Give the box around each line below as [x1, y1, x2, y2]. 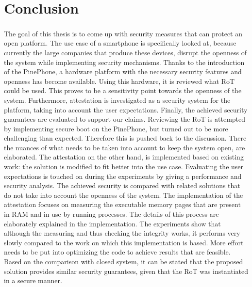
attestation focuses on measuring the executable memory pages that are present [4, 199, 241, 209]
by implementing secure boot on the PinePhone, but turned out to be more [4, 123, 228, 133]
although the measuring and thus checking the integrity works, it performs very [4, 228, 240, 238]
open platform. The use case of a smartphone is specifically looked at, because [4, 38, 236, 48]
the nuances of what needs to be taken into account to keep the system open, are [4, 142, 245, 152]
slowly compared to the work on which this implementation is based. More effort [4, 237, 244, 247]
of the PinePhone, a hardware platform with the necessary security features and [4, 66, 242, 77]
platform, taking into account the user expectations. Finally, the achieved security [4, 104, 248, 114]
